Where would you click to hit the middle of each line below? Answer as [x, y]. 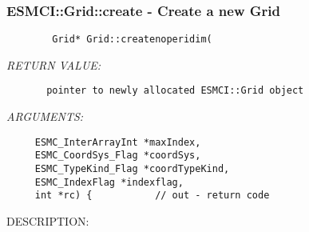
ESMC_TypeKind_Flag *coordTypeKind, [132, 169]
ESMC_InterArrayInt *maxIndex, [118, 142]
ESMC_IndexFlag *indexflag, [109, 182]
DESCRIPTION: [48, 221]
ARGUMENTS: [45, 116]
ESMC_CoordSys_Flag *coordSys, [118, 156]
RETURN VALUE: [54, 64]
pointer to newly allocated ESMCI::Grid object [175, 91]
